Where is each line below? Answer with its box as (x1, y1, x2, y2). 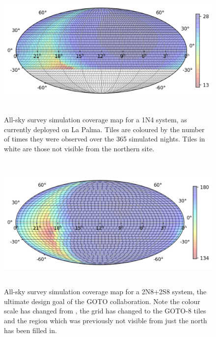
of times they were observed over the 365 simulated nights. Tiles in (4, 134, 205, 144)
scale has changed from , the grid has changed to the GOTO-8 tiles (4, 306, 206, 316)
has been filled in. (4, 325, 57, 335)
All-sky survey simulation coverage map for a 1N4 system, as (4, 114, 187, 124)
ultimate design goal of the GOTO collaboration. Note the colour (4, 296, 200, 306)
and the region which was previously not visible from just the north (4, 315, 207, 325)
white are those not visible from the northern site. (4, 143, 155, 153)
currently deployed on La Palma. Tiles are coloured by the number (4, 124, 205, 134)
